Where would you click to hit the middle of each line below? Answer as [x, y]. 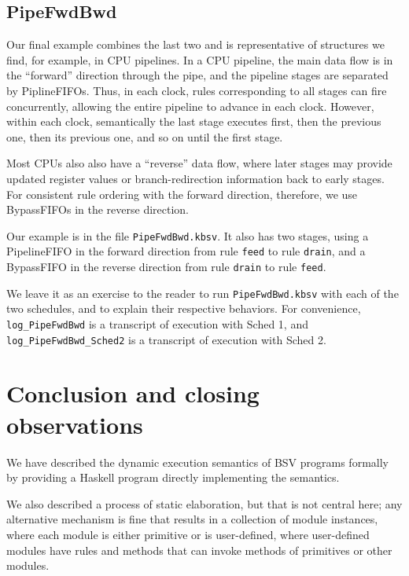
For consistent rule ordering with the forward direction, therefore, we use [182, 194]
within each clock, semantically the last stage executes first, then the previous [194, 121]
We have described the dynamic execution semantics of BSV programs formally [197, 462]
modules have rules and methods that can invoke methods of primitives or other [199, 550]
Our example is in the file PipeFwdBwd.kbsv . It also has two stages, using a [188, 235]
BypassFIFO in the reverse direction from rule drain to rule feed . [166, 267]
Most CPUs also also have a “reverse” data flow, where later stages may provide [199, 163]
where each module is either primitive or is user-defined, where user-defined [188, 534]
